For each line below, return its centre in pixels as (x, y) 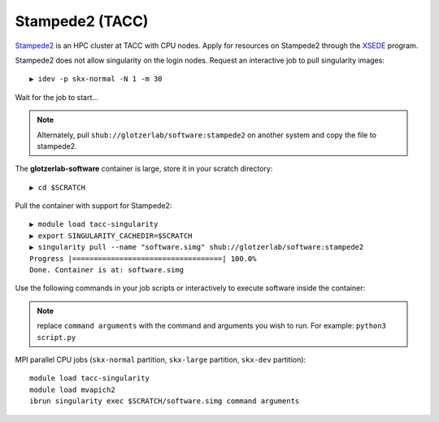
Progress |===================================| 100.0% (143, 259)
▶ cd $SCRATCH (57, 187)
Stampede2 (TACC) (82, 21)
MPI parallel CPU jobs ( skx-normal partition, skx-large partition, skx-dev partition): (161, 359)
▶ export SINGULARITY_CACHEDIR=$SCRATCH (111, 235)
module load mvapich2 (72, 389)
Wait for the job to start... (57, 97)
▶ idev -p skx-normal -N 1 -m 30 (96, 79)
